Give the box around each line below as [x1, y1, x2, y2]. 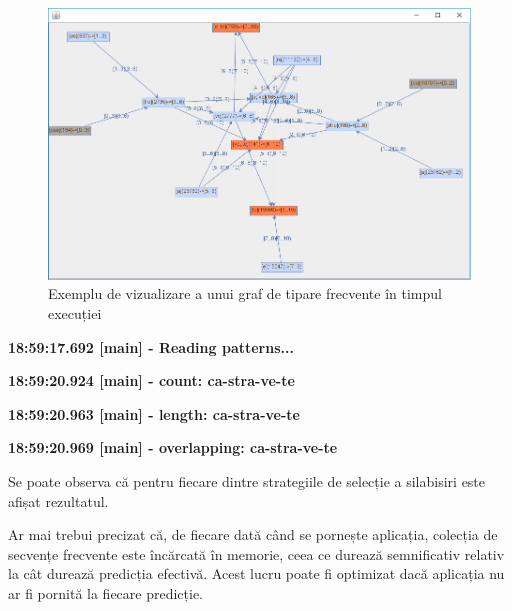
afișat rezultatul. [8, 490, 109, 511]
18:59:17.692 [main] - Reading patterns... [8, 336, 294, 357]
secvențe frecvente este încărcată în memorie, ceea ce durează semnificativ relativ [8, 543, 505, 564]
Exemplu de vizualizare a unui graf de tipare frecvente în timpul [48, 283, 442, 304]
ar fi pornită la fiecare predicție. [8, 582, 204, 603]
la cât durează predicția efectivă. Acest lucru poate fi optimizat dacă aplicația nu [8, 563, 505, 584]
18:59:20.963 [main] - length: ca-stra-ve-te [8, 403, 300, 424]
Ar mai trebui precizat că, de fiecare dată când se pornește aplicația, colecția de [8, 524, 498, 545]
